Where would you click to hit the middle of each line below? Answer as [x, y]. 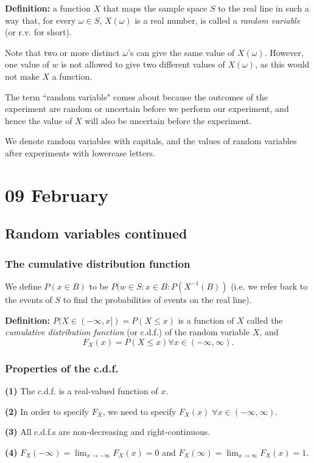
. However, [284, 52]
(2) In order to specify [47, 411]
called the [265, 320]
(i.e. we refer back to [269, 286]
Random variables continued [96, 233]
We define [23, 286]
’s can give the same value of [181, 52]
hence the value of [39, 120]
